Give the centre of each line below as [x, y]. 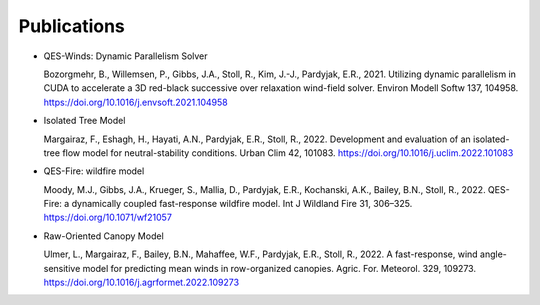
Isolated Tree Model [84, 121]
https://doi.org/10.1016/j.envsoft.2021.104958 [136, 102]
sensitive [62, 268]
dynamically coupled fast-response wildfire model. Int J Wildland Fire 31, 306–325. [242, 204]
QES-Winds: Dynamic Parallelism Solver [126, 56]
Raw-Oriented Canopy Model [103, 236]
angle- [493, 254]
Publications [71, 26]
